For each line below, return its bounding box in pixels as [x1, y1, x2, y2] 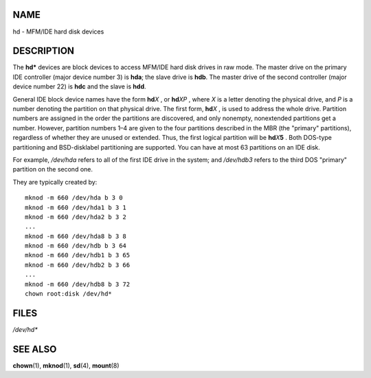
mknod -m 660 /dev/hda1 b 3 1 [25, 203, 127, 211]
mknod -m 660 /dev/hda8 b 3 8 [25, 232, 127, 240]
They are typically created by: [12, 178, 98, 186]
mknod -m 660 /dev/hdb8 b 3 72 [25, 280, 131, 288]
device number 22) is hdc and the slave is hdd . [12, 82, 147, 91]
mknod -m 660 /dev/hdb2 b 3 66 [25, 261, 131, 269]
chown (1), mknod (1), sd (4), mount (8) [12, 361, 120, 370]
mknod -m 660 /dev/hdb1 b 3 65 [25, 251, 131, 259]
